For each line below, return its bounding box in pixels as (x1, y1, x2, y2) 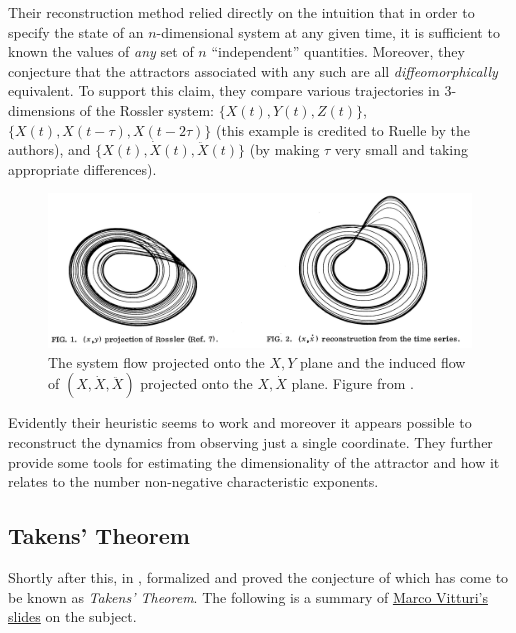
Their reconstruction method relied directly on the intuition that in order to (8, 2, 475, 22)
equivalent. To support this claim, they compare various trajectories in (8, 80, 440, 101)
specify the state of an (8, 21, 144, 42)
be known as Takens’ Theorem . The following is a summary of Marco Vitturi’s (8, 586, 488, 607)
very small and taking (334, 139, 468, 160)
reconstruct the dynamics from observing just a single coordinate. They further (8, 431, 493, 452)
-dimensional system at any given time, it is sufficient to (156, 21, 500, 42)
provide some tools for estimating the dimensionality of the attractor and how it (8, 451, 500, 472)
